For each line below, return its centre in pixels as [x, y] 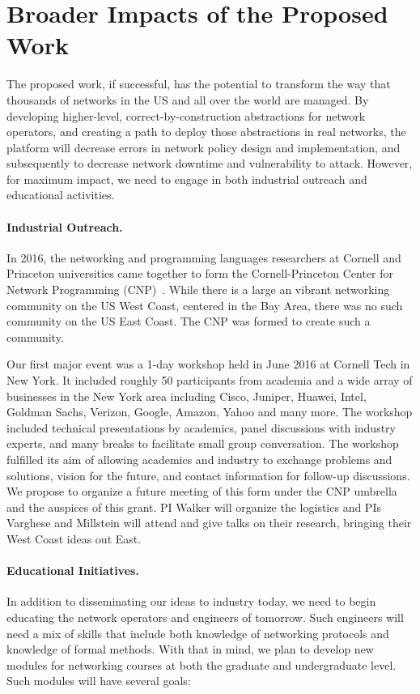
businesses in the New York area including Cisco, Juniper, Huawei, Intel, [187, 396]
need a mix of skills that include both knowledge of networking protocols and [198, 633]
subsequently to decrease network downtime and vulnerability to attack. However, [210, 163]
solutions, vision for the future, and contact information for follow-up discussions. [208, 475]
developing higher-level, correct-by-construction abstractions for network [186, 115]
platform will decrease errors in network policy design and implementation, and [204, 147]
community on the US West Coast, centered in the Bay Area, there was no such [205, 305]
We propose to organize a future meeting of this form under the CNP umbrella [202, 491]
